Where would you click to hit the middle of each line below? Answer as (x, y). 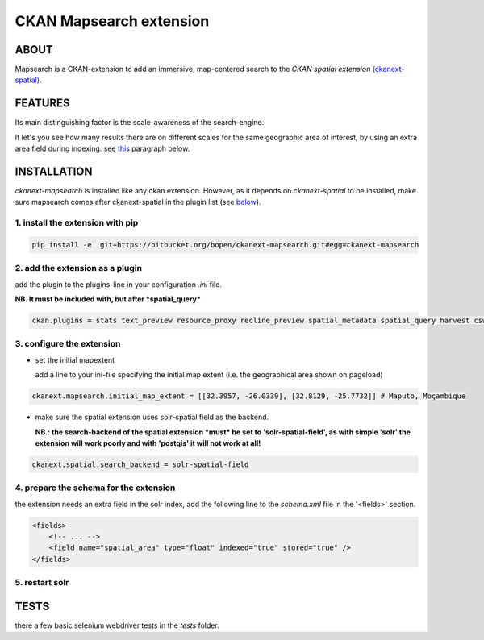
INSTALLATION (54, 171)
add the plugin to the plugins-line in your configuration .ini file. (118, 284)
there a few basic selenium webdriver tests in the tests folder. (117, 625)
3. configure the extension (68, 344)
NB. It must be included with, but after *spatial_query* (108, 299)
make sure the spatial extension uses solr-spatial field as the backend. (152, 417)
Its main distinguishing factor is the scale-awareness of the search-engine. (140, 123)
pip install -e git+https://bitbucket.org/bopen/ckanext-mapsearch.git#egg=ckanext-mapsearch (225, 245)
